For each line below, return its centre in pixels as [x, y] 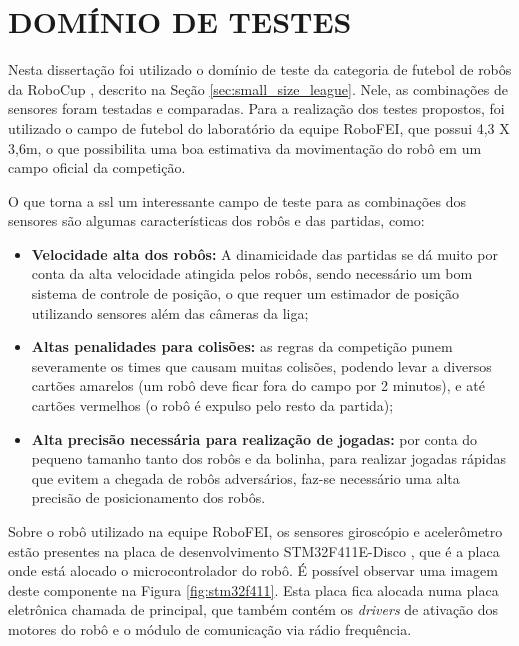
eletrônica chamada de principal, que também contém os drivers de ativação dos [253, 609]
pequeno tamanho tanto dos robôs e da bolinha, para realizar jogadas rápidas [269, 458]
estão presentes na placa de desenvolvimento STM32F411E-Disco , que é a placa [254, 550]
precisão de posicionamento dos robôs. [148, 497]
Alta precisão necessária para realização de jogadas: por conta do [254, 438]
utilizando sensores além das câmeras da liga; [170, 312]
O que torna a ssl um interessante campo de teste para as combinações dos [237, 200]
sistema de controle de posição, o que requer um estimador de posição [245, 293]
